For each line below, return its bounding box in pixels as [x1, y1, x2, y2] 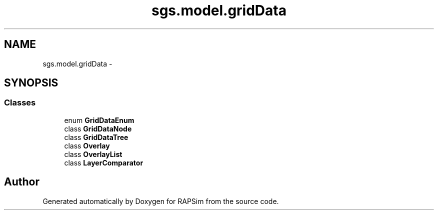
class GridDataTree [64, 132, 128, 141]
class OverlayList [64, 149, 122, 158]
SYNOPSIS [4, 76, 58, 89]
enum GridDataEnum [64, 115, 134, 124]
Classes [4, 97, 36, 108]
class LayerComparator [64, 158, 143, 167]
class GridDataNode [64, 124, 132, 133]
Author [4, 175, 39, 188]
